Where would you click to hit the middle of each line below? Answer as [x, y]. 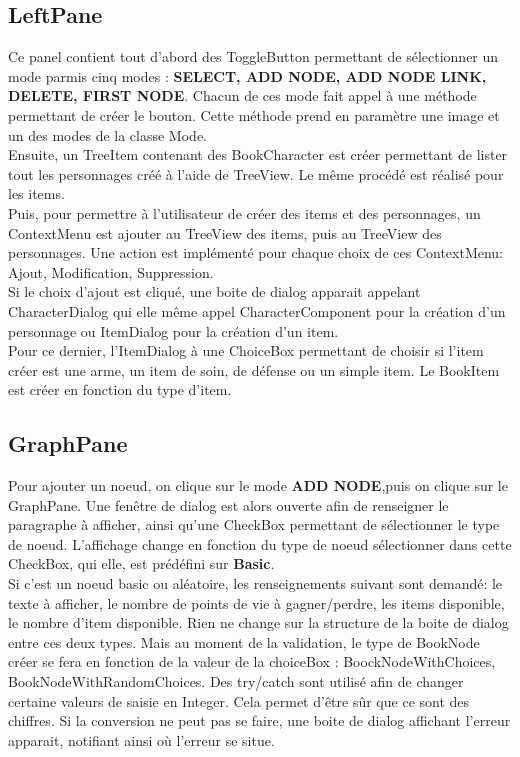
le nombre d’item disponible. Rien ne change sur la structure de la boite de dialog [258, 622]
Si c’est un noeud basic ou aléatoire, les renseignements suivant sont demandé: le [255, 583]
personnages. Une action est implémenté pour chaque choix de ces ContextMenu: [256, 252]
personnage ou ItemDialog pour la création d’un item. [173, 330]
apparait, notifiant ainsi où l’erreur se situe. [141, 739]
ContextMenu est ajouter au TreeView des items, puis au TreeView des [225, 232]
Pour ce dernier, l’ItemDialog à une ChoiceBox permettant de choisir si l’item [246, 350]
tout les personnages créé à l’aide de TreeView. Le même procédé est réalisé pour [256, 173]
